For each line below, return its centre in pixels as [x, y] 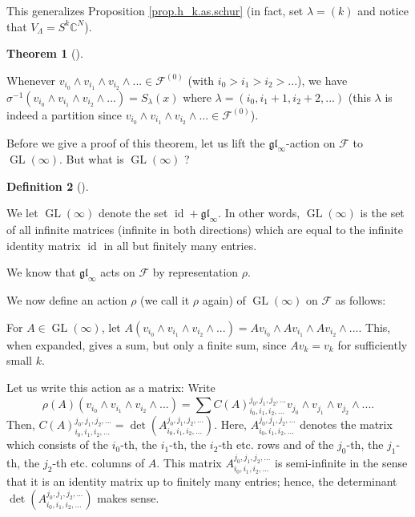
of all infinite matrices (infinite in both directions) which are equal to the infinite [205, 230]
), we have [322, 80]
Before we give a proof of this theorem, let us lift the [136, 142]
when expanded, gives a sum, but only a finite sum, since [147, 344]
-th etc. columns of [99, 462]
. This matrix [189, 462]
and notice [383, 10]
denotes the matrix [346, 424]
